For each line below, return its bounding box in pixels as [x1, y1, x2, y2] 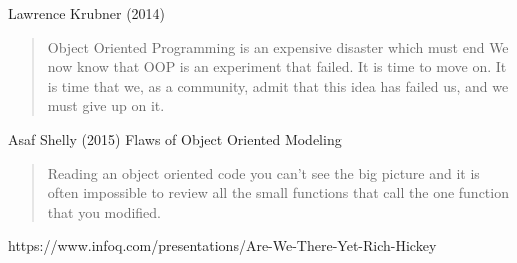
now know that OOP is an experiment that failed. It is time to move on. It [47, 56, 507, 77]
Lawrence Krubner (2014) [8, 3, 166, 23]
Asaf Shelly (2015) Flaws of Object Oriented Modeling [8, 128, 342, 149]
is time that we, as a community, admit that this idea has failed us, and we [47, 75, 509, 96]
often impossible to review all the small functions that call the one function [47, 182, 509, 203]
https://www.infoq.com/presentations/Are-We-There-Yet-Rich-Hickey [8, 235, 437, 256]
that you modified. [47, 201, 161, 222]
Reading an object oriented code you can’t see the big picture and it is [47, 162, 480, 183]
